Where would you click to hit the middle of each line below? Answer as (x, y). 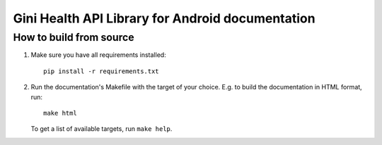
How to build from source (74, 37)
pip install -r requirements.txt (101, 71)
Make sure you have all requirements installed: (98, 55)
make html (60, 113)
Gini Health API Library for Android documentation (164, 18)
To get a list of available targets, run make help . (102, 129)
